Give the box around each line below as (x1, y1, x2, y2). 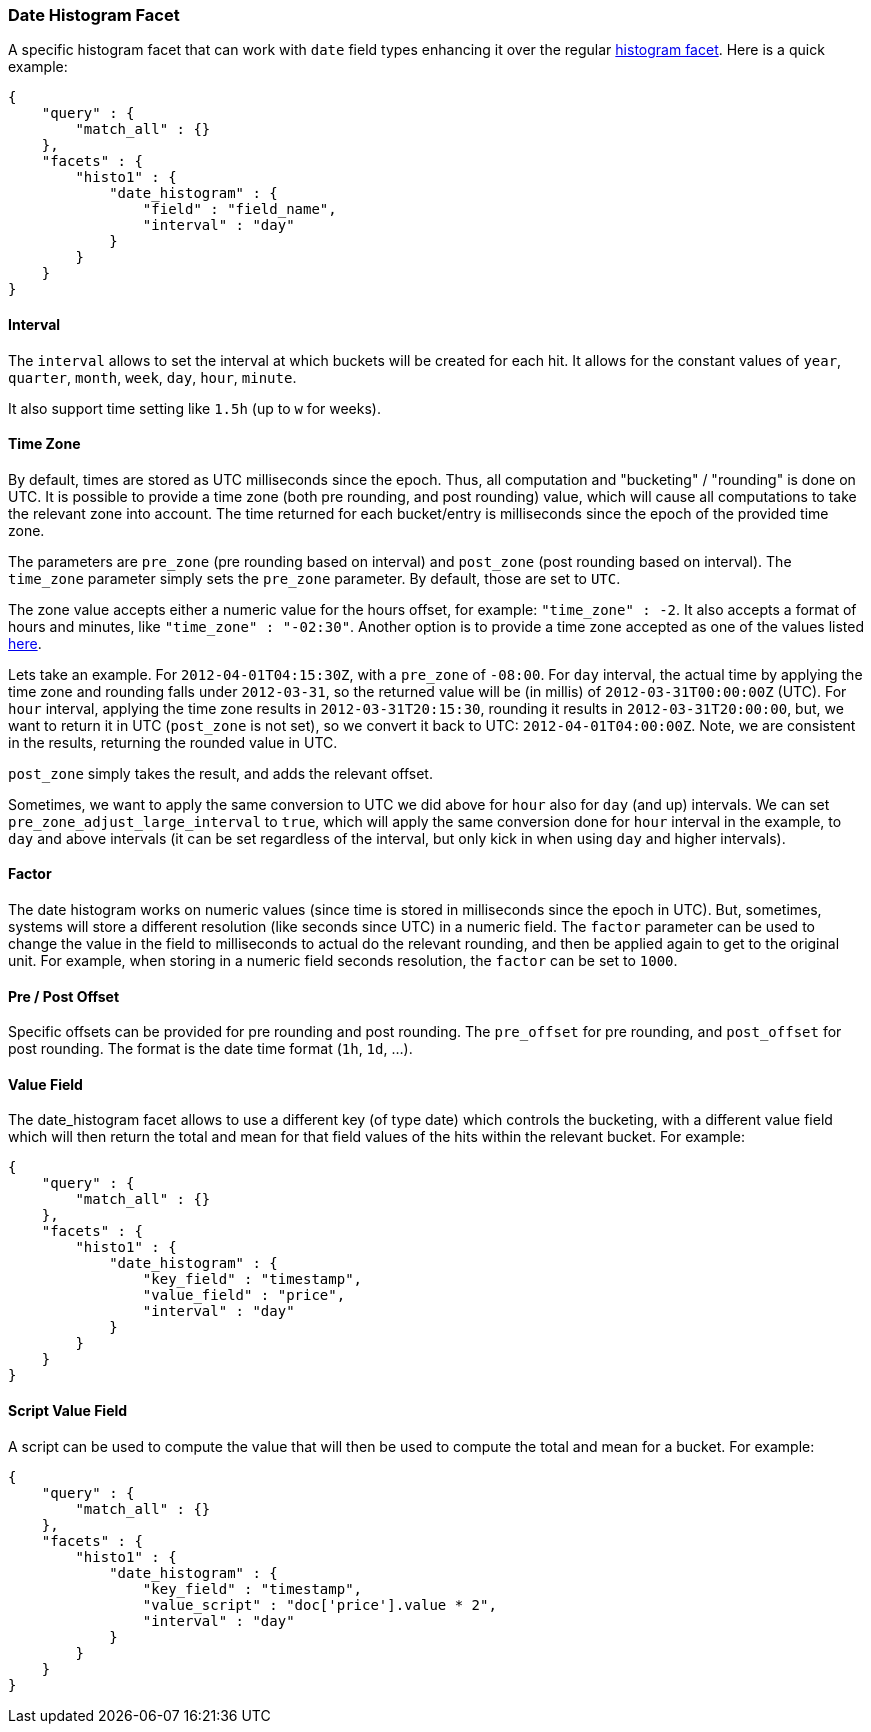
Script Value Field (8, 1402, 128, 1420)
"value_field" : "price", (142, 1287, 346, 1304)
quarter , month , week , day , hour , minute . (8, 368, 297, 386)
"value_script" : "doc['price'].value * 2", (142, 1596, 497, 1613)
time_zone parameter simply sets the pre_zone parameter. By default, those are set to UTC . (8, 569, 621, 587)
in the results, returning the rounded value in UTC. (8, 733, 338, 751)
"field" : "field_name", (142, 201, 337, 218)
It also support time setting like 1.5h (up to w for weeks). (8, 399, 381, 417)
